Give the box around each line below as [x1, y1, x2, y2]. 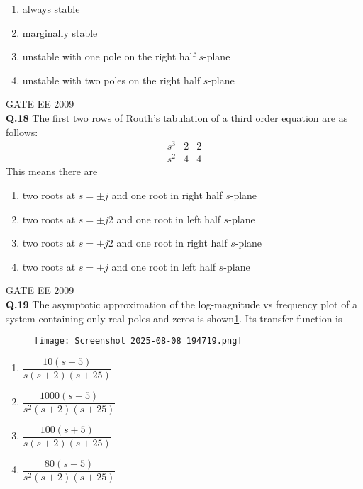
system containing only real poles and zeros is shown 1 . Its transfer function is [6, 310, 342, 325]
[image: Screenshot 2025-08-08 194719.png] [34, 336, 242, 347]
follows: [6, 124, 38, 139]
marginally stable [22, 25, 98, 40]
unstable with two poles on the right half [22, 72, 201, 87]
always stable [22, 1, 80, 16]
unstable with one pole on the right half [22, 49, 196, 64]
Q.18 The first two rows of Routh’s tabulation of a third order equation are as [6, 110, 348, 125]
